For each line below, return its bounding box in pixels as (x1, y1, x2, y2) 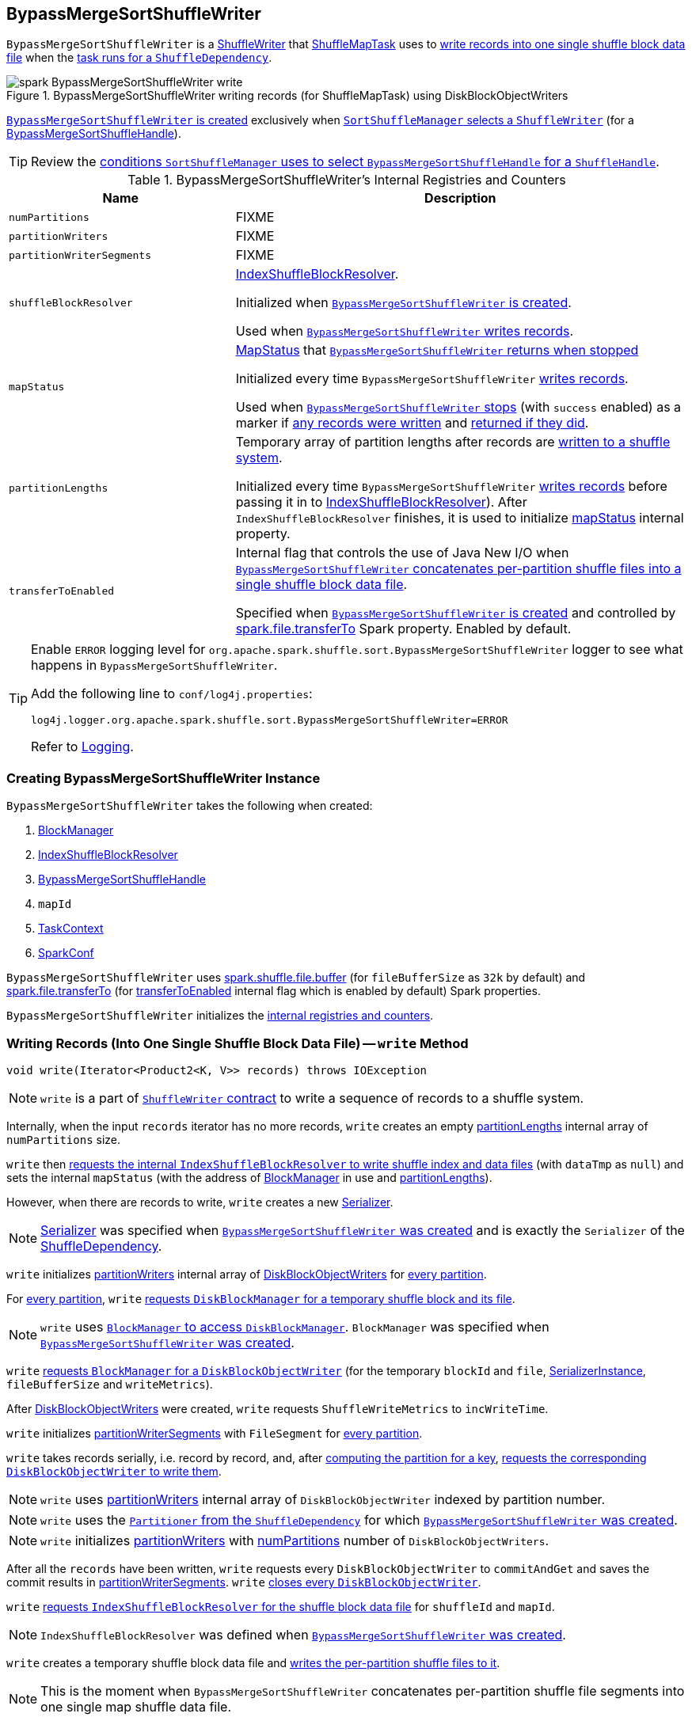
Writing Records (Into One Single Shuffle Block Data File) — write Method (6, 1035, 469, 1051)
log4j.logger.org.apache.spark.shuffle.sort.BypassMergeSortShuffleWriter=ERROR (31, 714, 508, 727)
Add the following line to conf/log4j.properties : (31, 686, 313, 702)
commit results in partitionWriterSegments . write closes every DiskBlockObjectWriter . (6, 1575, 481, 1589)
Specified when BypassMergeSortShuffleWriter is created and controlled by (235, 605, 676, 621)
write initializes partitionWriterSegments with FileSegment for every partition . (6, 1426, 423, 1440)
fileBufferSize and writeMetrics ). (6, 1377, 213, 1391)
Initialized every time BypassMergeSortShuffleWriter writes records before (235, 478, 667, 495)
